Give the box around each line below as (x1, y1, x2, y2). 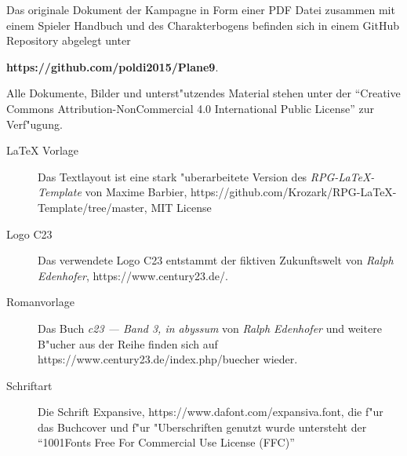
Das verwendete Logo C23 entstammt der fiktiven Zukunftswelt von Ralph (38, 252, 394, 268)
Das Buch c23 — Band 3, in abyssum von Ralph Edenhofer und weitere (38, 319, 382, 336)
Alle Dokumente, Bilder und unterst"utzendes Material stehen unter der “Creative (6, 85, 401, 101)
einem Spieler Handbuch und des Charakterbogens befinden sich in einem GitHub (6, 16, 399, 33)
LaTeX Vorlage (6, 142, 79, 159)
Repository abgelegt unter (6, 32, 131, 49)
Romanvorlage (6, 294, 74, 310)
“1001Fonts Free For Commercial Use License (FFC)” (38, 434, 295, 451)
